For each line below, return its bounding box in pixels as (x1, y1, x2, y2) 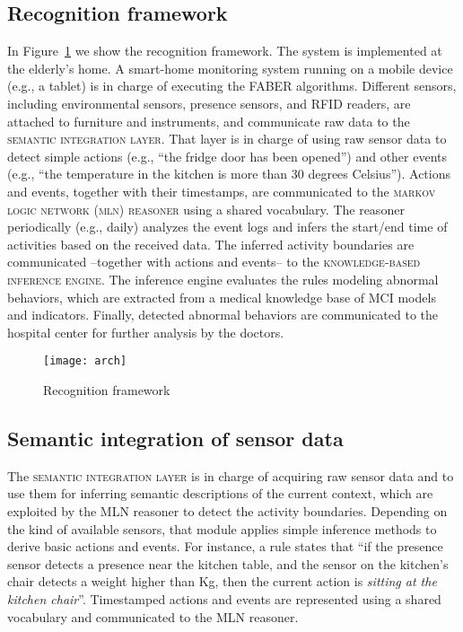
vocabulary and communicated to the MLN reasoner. (7, 607, 299, 626)
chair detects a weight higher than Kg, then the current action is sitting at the (7, 572, 437, 591)
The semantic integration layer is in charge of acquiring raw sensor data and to (7, 466, 454, 485)
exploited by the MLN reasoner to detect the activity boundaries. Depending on (7, 501, 448, 520)
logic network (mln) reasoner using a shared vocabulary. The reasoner (7, 199, 405, 218)
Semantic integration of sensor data (7, 424, 344, 452)
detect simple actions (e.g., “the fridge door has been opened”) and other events (7, 146, 448, 165)
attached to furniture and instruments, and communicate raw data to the (7, 111, 410, 130)
